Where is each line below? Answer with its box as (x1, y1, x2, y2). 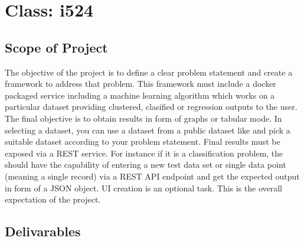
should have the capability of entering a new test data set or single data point (5, 158, 286, 171)
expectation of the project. (5, 193, 101, 206)
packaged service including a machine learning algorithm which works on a (5, 89, 275, 101)
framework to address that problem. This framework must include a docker (5, 77, 276, 90)
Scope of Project (5, 38, 108, 56)
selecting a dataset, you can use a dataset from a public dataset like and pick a (5, 123, 290, 136)
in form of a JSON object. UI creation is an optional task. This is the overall (5, 181, 283, 194)
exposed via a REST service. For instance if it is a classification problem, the (5, 146, 283, 159)
